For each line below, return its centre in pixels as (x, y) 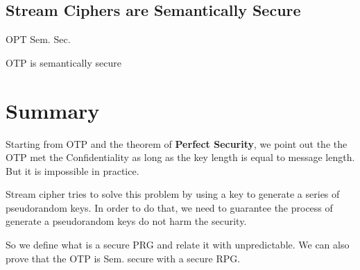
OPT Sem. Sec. (38, 39)
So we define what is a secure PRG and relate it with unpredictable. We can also (178, 245)
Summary (53, 110)
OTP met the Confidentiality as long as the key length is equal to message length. (180, 157)
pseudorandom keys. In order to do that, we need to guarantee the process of (169, 207)
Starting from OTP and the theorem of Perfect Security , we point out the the (177, 143)
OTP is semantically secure (63, 62)
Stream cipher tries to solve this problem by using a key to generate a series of (173, 194)
